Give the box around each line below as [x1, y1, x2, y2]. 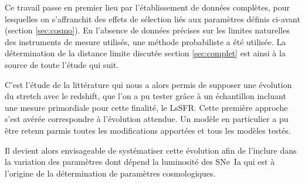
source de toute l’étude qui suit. [5, 58, 119, 70]
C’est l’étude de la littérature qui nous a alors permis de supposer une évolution [5, 78, 292, 90]
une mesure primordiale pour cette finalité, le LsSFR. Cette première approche [5, 101, 288, 113]
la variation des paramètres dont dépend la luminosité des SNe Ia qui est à [5, 155, 275, 168]
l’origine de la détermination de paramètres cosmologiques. [5, 167, 216, 179]
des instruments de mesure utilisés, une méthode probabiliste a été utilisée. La [5, 35, 286, 48]
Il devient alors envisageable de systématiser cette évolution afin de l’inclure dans [5, 144, 297, 156]
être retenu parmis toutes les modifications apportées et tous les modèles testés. [5, 124, 291, 136]
